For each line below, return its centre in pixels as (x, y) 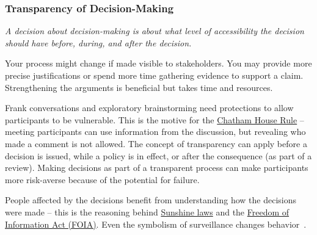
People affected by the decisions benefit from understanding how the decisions (151, 200)
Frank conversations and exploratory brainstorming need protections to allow (149, 108)
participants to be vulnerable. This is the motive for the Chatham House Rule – (155, 119)
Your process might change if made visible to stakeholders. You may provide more (158, 63)
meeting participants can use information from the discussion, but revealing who (155, 132)
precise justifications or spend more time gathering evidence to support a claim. (154, 75)
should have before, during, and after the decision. (98, 42)
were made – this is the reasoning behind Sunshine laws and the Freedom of (147, 211)
